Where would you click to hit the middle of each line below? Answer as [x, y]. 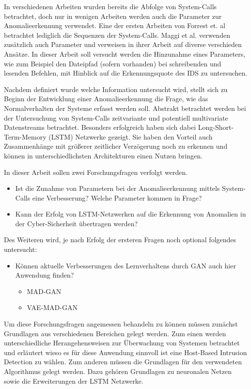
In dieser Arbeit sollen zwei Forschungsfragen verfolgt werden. [96, 172]
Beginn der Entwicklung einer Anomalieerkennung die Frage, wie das [106, 99]
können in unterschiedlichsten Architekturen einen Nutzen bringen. [103, 155]
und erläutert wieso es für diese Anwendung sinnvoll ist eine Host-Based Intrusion [125, 352]
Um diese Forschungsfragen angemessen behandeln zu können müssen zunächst [121, 324]
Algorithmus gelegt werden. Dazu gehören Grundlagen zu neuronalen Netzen [118, 371]
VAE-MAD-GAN [52, 307]
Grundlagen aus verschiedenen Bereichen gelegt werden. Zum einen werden [115, 333]
